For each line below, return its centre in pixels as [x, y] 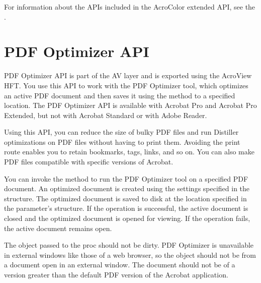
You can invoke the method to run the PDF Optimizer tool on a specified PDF [126, 178]
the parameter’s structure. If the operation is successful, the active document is [126, 208]
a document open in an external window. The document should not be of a [120, 265]
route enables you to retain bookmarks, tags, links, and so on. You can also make [129, 152]
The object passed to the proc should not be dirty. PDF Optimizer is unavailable [129, 245]
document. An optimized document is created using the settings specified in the [127, 188]
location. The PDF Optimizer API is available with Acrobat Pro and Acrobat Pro [130, 105]
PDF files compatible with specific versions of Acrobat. [89, 162]
